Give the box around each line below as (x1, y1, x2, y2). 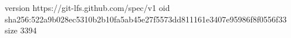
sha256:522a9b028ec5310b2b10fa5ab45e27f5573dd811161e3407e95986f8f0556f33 (5, 13, 287, 25)
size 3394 (5, 24, 37, 36)
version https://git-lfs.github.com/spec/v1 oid (5, 2, 170, 13)
